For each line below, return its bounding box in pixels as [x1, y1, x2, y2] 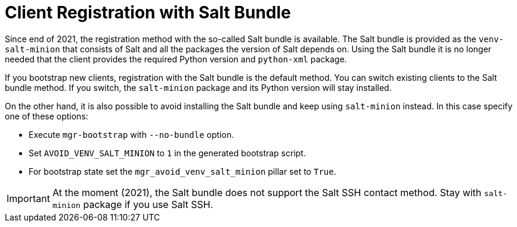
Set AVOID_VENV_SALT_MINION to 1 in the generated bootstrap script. [29, 147, 306, 158]
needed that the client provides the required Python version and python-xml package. [5, 53, 347, 64]
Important [7, 192, 50, 204]
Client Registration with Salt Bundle [5, 2, 291, 23]
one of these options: [5, 111, 88, 121]
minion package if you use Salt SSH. [52, 198, 213, 210]
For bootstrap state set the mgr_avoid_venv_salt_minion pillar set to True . [29, 166, 336, 176]
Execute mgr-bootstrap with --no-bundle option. [29, 129, 234, 140]
